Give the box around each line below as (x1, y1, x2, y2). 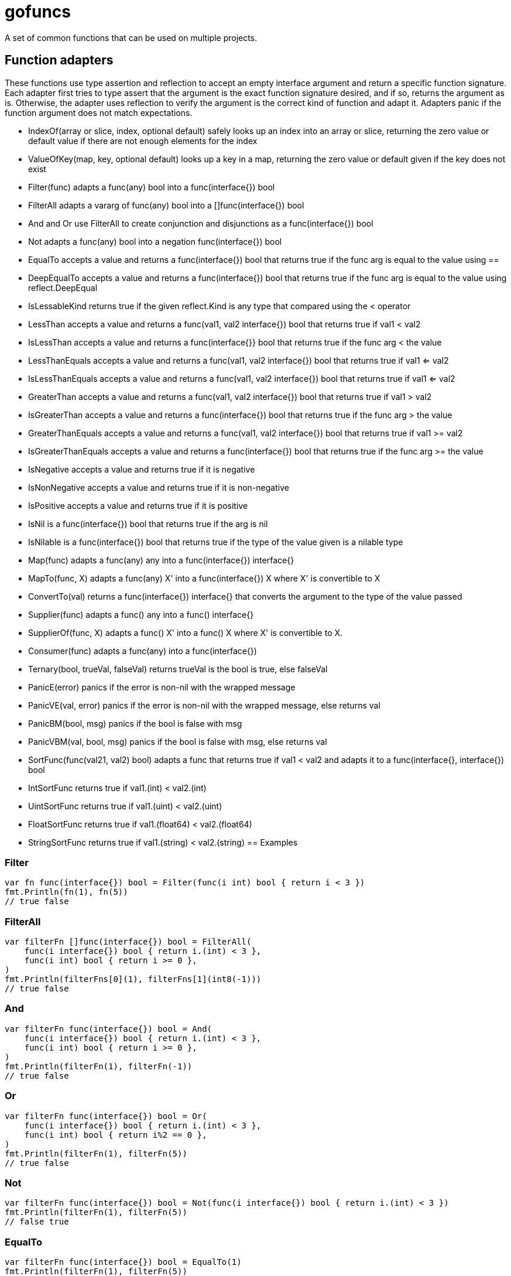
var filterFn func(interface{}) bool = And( (5, 1024, 212, 1034)
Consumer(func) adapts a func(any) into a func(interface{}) (28, 645, 257, 656)
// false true (5, 1217, 69, 1227)
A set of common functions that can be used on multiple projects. (5, 32, 258, 43)
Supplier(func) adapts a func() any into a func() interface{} (28, 609, 254, 620)
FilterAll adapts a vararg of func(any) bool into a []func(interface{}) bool (28, 200, 304, 210)
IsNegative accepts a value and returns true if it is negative (28, 464, 255, 474)
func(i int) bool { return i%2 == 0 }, (24, 1130, 207, 1140)
